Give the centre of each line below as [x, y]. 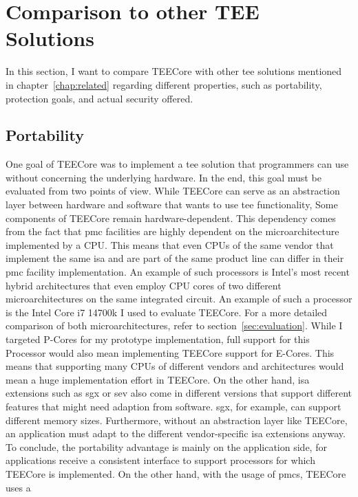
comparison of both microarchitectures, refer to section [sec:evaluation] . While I [174, 325]
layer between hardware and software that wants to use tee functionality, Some [172, 205]
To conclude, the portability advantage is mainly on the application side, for [166, 446]
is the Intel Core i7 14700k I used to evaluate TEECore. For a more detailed [167, 312]
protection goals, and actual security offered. [99, 98]
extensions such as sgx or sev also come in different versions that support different [179, 393]
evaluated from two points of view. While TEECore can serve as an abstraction [173, 191]
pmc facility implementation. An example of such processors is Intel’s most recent [178, 272]
